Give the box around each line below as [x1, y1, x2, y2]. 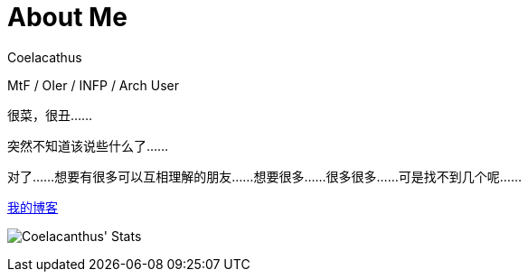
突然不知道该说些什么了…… [7, 137, 169, 153]
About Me [7, 2, 127, 33]
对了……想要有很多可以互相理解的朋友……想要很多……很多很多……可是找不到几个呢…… [7, 168, 522, 184]
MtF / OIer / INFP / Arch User [7, 77, 180, 93]
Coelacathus [7, 49, 82, 65]
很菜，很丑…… [7, 107, 93, 123]
